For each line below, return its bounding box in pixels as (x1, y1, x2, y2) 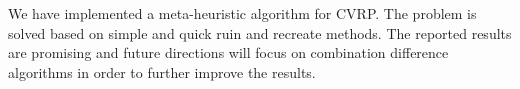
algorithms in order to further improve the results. (8, 61, 316, 82)
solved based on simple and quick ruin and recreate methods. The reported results (8, 22, 512, 43)
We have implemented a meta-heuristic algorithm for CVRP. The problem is (8, 3, 477, 23)
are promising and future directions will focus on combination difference (8, 42, 449, 63)
